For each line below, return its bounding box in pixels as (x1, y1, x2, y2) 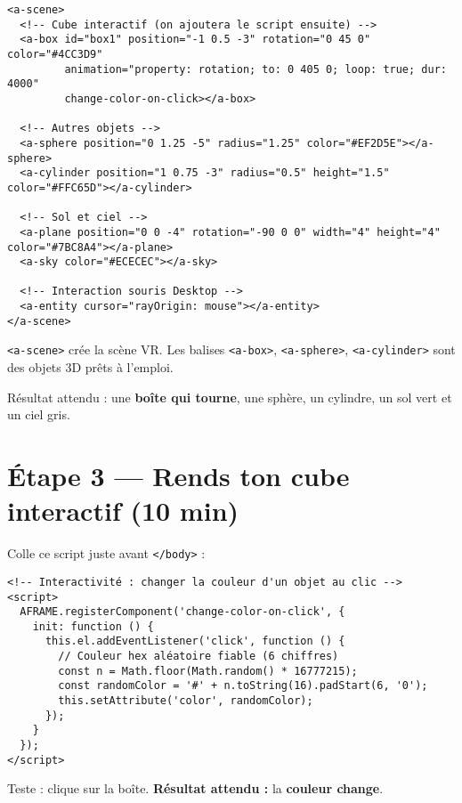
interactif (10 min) (7, 492, 239, 529)
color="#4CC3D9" (7, 47, 103, 61)
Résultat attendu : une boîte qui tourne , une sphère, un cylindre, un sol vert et (7, 387, 452, 406)
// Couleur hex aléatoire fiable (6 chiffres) (58, 650, 339, 663)
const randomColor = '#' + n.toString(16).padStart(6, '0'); (58, 679, 428, 693)
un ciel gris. (7, 405, 70, 424)
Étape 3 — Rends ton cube (7, 458, 350, 494)
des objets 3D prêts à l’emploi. (7, 358, 174, 377)
